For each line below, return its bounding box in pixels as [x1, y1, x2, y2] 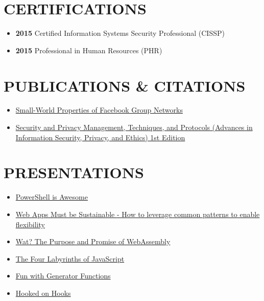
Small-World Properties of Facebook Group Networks [15, 104, 183, 115]
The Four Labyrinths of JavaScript [15, 253, 125, 264]
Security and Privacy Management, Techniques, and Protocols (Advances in [15, 122, 253, 133]
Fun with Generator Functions [15, 270, 111, 281]
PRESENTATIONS [4, 162, 144, 183]
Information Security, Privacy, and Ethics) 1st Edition [15, 132, 185, 142]
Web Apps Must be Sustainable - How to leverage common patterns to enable [15, 208, 260, 219]
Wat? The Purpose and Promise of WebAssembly [15, 236, 171, 247]
